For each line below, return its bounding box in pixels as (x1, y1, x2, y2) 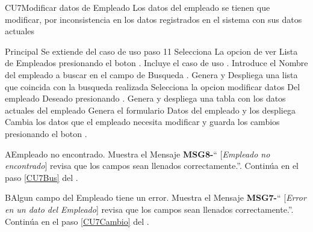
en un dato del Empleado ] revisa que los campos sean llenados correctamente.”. (5, 203, 294, 215)
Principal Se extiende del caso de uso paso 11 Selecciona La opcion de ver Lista (5, 44, 298, 57)
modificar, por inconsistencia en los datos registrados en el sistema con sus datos (5, 13, 302, 25)
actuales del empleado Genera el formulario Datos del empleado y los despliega (5, 103, 296, 116)
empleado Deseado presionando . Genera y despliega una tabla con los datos (5, 92, 286, 105)
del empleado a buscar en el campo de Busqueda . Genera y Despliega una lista (5, 68, 298, 81)
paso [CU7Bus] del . (5, 171, 78, 183)
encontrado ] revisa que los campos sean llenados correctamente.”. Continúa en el (5, 159, 299, 172)
